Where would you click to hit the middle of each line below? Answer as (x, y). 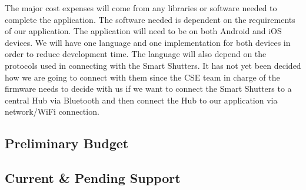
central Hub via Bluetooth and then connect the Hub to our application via (141, 100)
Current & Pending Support (93, 178)
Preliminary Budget (67, 143)
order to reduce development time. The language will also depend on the (136, 54)
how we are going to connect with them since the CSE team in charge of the (142, 77)
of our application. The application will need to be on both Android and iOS (143, 31)
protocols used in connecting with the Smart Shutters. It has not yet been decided (153, 65)
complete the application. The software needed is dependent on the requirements (150, 19)
